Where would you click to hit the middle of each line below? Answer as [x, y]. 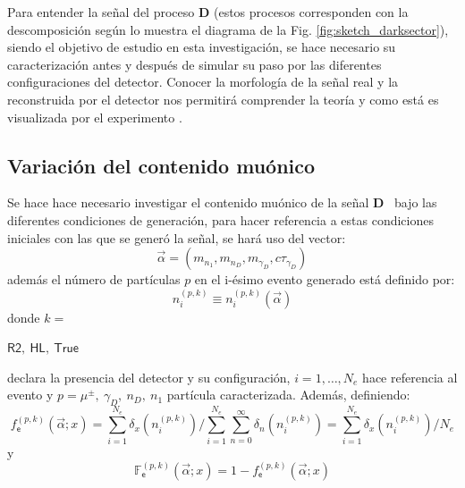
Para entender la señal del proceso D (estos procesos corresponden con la [208, 12]
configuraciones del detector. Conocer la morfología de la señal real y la [203, 82]
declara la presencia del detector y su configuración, [149, 377]
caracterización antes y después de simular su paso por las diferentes [194, 64]
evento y [30, 395]
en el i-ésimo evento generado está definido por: [325, 279]
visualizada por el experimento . [95, 117]
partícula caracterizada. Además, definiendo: [288, 395]
